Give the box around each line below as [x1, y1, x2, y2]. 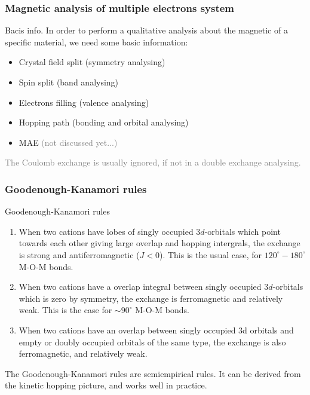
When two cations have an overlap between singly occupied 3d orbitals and [19, 323, 294, 336]
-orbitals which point [204, 225, 281, 237]
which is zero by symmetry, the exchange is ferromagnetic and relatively [19, 292, 283, 304]
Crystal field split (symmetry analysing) [19, 56, 165, 68]
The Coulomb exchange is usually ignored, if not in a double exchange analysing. [5, 156, 301, 169]
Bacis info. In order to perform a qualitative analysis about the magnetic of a [5, 24, 288, 36]
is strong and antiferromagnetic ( [19, 248, 140, 261]
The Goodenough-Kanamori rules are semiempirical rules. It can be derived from [5, 367, 301, 379]
